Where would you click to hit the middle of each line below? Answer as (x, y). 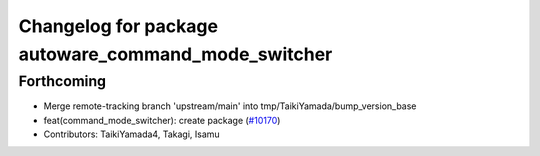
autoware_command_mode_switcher (175, 54)
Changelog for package (118, 26)
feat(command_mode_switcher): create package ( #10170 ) (162, 120)
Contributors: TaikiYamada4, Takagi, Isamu (131, 134)
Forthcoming (62, 81)
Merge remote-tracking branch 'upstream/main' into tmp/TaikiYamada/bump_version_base (230, 106)
